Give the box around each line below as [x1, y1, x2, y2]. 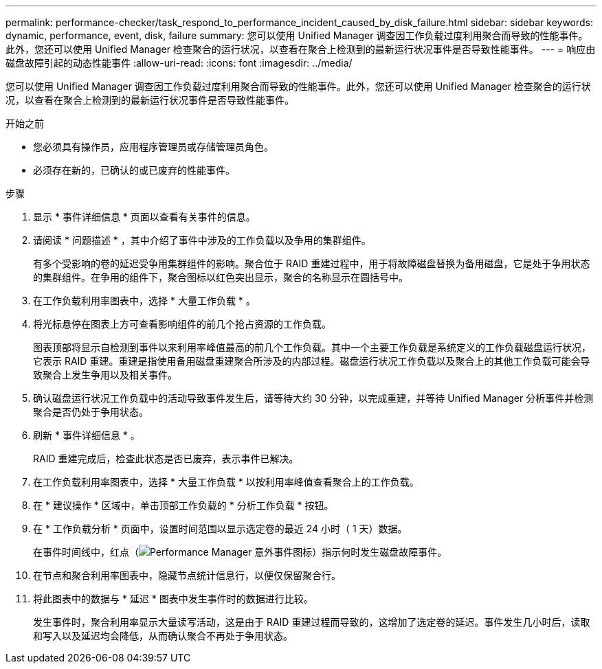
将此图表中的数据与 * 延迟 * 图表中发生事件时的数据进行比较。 [33, 593, 313, 604]
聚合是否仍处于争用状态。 [33, 406, 148, 418]
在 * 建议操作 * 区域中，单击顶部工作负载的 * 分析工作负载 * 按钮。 [33, 499, 334, 511]
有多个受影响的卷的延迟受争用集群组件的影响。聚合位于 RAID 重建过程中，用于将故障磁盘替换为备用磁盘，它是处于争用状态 [33, 258, 590, 269]
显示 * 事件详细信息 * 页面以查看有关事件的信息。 [33, 211, 256, 223]
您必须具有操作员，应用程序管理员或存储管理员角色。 [33, 141, 274, 152]
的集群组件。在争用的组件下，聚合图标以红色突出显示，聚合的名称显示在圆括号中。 [33, 271, 408, 283]
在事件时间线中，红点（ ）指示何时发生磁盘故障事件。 [33, 546, 447, 558]
